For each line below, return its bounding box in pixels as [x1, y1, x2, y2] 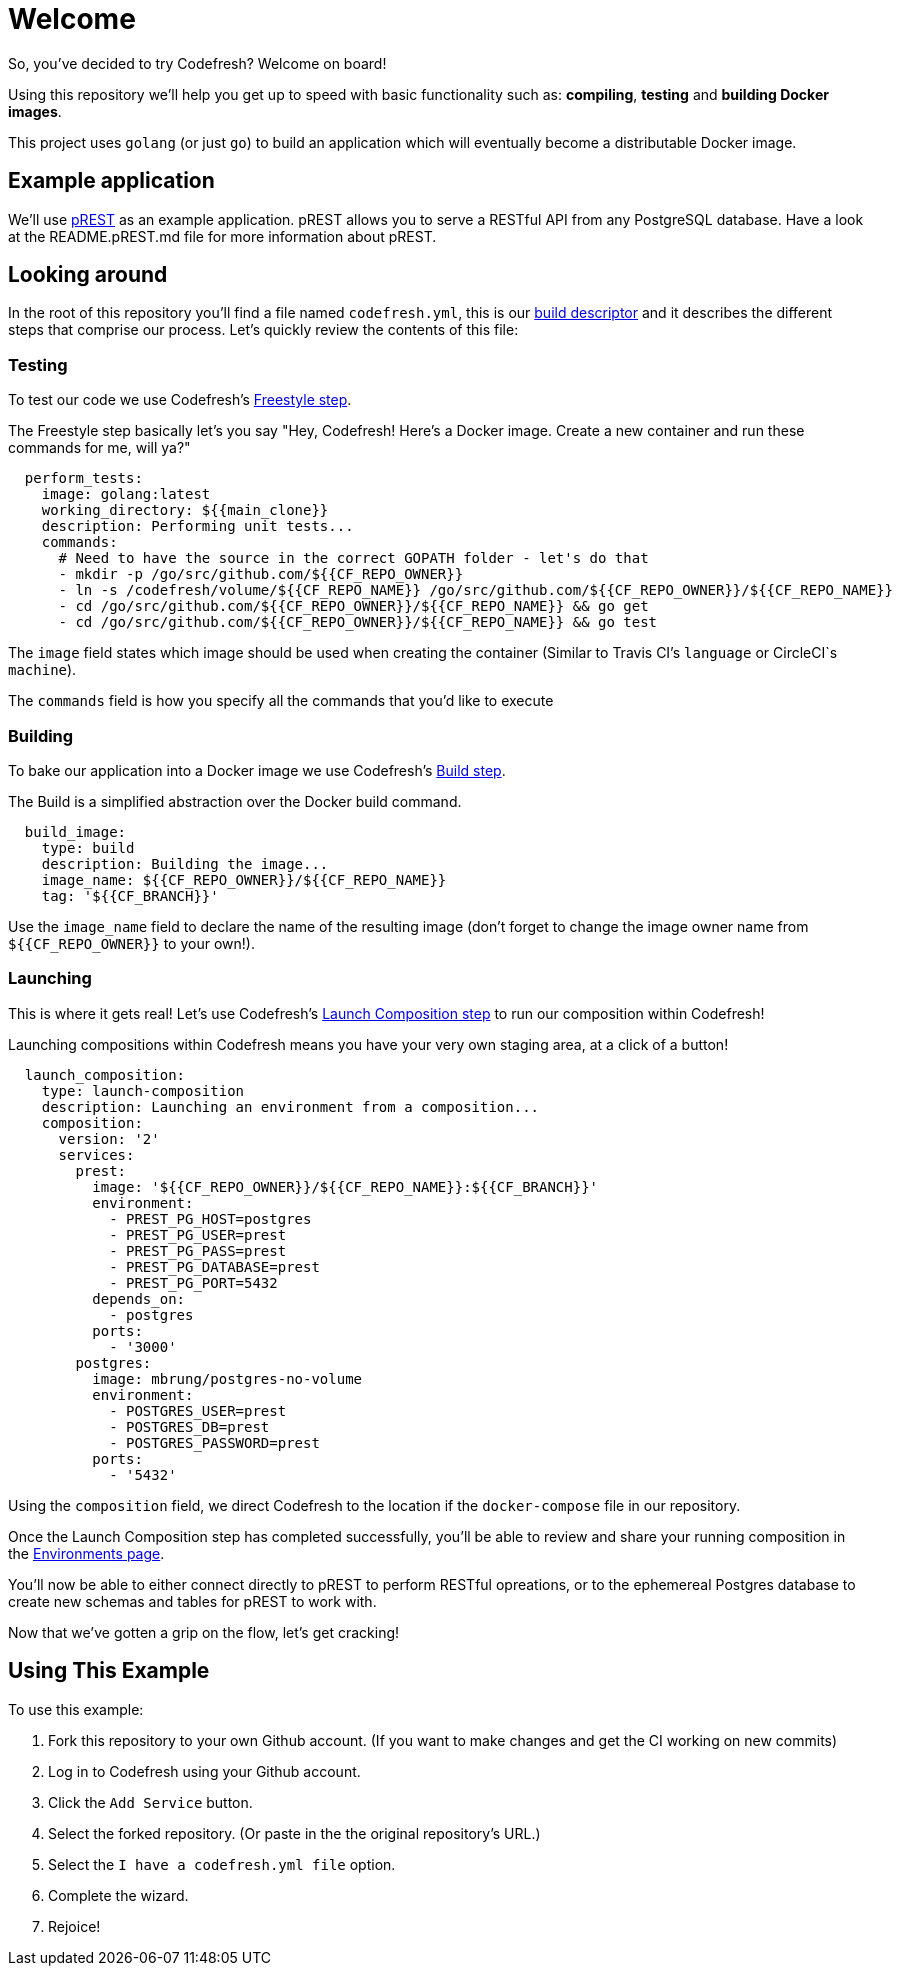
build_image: [24, 823, 127, 840]
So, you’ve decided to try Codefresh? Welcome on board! [8, 54, 387, 72]
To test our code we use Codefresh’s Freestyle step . [8, 391, 352, 409]
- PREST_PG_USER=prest [109, 1226, 287, 1243]
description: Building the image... [41, 855, 329, 872]
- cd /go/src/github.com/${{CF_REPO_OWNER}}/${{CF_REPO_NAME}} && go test [58, 614, 658, 631]
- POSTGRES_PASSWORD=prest [109, 1434, 320, 1451]
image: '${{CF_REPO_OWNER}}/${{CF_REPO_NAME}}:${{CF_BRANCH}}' [92, 1178, 599, 1195]
